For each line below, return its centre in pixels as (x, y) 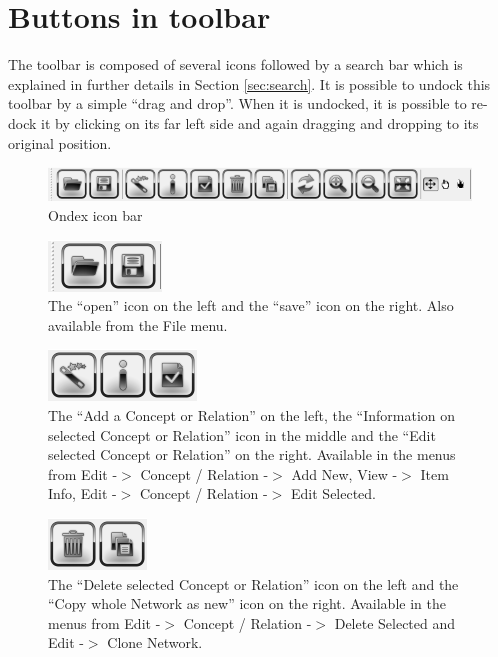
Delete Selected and (395, 622)
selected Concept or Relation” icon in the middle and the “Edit (242, 434)
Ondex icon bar (95, 214)
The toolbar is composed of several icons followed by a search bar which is (235, 64)
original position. (60, 142)
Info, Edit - (82, 493)
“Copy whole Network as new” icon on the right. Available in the (247, 603)
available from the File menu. (138, 324)
